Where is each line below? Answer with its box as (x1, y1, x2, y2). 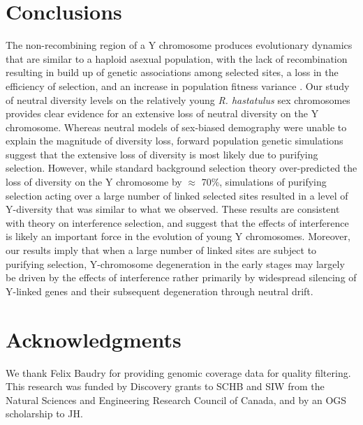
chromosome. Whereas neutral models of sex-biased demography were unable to (6, 119, 347, 134)
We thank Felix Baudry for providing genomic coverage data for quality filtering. (6, 365, 351, 380)
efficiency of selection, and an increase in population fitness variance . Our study (6, 78, 350, 93)
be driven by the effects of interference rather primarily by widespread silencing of (6, 270, 357, 285)
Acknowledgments (6, 325, 181, 353)
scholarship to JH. (6, 406, 83, 421)
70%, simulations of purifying (201, 174, 327, 189)
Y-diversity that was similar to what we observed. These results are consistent (6, 202, 340, 216)
